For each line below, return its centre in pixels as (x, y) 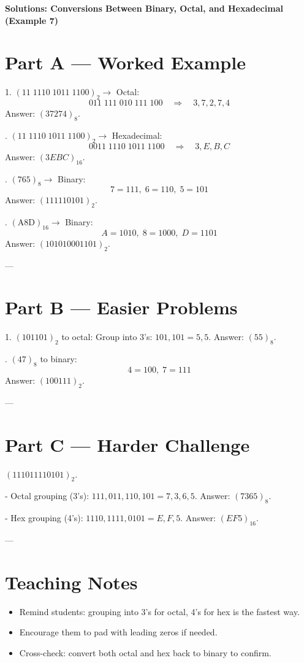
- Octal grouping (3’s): (47, 496)
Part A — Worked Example (125, 62)
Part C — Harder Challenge (127, 444)
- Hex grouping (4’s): (44, 518)
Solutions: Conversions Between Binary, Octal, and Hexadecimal (144, 8)
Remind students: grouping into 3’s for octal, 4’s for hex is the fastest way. (159, 611)
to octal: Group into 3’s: (107, 337)
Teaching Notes (71, 582)
